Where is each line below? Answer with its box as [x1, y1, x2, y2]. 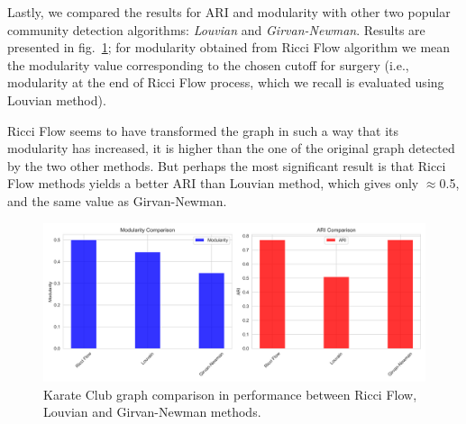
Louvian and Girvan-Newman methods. [43, 402, 261, 421]
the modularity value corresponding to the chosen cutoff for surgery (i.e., [7, 55, 409, 74]
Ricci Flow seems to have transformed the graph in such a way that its [7, 121, 399, 140]
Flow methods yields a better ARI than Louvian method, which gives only [7, 174, 419, 193]
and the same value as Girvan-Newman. [7, 191, 227, 210]
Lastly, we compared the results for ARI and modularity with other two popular [7, 3, 451, 21]
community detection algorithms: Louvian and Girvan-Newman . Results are [7, 20, 425, 39]
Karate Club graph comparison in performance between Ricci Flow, [43, 384, 417, 403]
